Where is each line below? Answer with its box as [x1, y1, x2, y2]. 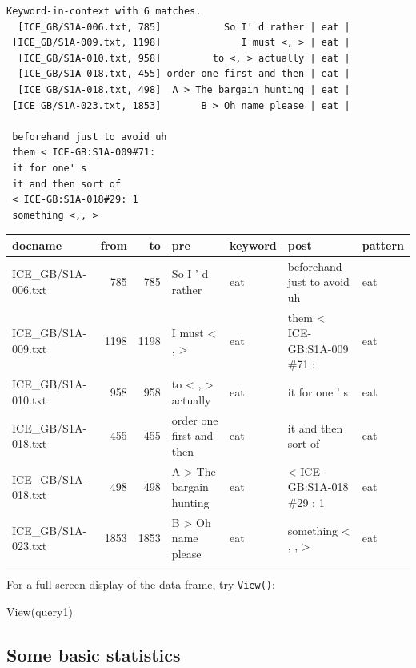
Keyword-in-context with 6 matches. [6, 6, 202, 17]
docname [12, 236, 62, 253]
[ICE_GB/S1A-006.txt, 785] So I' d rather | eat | [18, 21, 350, 33]
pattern [362, 236, 404, 253]
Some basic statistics [6, 642, 181, 666]
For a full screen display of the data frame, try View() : [6, 576, 275, 593]
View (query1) [6, 602, 73, 619]
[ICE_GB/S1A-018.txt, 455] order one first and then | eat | [18, 68, 350, 80]
